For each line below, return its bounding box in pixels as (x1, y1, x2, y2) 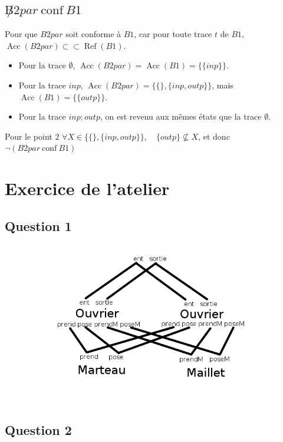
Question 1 (5, 216, 72, 235)
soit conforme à (65, 28, 121, 40)
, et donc (198, 130, 230, 142)
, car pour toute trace (134, 28, 212, 40)
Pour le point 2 (5, 130, 60, 142)
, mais (212, 78, 233, 91)
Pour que (5, 28, 38, 40)
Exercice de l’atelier (5, 176, 170, 200)
